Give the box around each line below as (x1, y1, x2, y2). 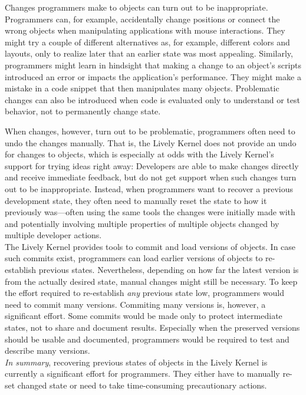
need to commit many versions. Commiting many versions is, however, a (5, 298, 266, 310)
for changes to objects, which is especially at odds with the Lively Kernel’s (5, 148, 274, 160)
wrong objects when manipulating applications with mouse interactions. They (5, 24, 285, 37)
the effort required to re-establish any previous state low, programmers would (5, 287, 285, 299)
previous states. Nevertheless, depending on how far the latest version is (38, 264, 299, 276)
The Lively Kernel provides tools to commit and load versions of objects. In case (5, 240, 296, 252)
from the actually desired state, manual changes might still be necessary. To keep (5, 275, 298, 287)
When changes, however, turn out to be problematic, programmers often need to (5, 124, 295, 137)
